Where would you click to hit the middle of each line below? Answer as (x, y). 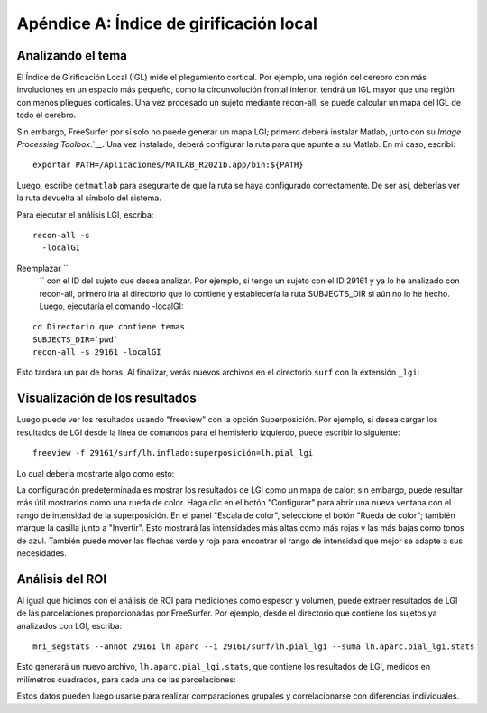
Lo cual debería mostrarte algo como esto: (96, 473)
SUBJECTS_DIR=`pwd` (76, 339)
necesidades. (41, 553)
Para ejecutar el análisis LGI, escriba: (85, 214)
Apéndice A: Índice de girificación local (167, 23)
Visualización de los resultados (107, 398)
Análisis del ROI (62, 579)
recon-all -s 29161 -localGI (97, 352)
